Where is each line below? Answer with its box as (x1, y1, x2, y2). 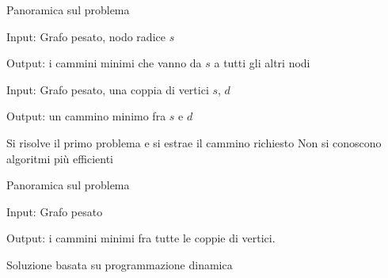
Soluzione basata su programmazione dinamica (6, 256, 233, 272)
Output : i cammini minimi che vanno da (6, 55, 202, 71)
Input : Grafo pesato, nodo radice (6, 28, 165, 44)
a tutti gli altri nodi (214, 55, 310, 71)
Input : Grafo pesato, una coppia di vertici (6, 81, 209, 97)
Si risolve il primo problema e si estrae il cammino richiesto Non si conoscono (6, 134, 382, 150)
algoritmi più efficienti (6, 150, 113, 166)
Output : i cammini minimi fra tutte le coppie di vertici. (6, 230, 276, 246)
